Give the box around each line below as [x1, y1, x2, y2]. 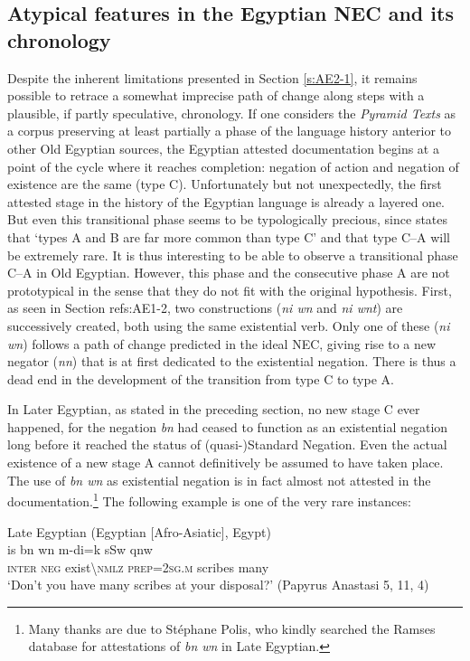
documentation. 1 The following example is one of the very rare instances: [7, 489, 411, 510]
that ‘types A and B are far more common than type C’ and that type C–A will [7, 227, 450, 246]
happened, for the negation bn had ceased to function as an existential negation [7, 417, 448, 436]
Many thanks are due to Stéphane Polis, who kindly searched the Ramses [28, 619, 436, 637]
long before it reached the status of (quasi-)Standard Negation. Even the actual [7, 435, 447, 454]
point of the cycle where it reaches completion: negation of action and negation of [7, 156, 459, 175]
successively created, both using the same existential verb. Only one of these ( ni [7, 316, 450, 335]
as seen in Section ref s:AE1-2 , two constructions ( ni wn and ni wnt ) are [7, 298, 403, 317]
